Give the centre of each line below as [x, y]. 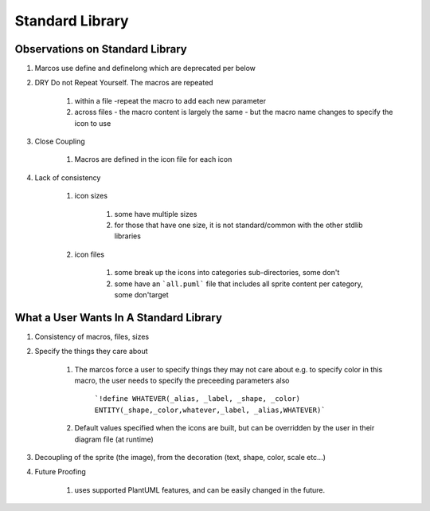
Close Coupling [60, 142]
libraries [127, 236]
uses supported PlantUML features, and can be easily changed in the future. [200, 489]
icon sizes [91, 196]
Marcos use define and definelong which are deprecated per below [145, 69]
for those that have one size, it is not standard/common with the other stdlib [238, 225]
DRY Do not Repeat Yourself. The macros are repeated [124, 83]
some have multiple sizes [156, 214]
